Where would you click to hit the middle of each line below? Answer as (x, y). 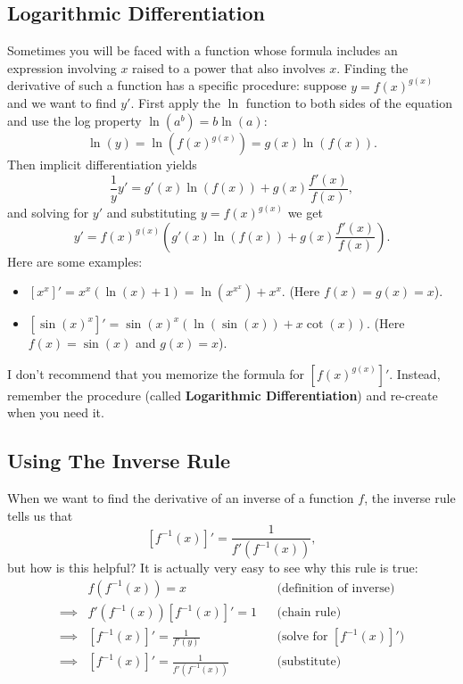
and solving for (48, 213)
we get (305, 213)
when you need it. (56, 412)
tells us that (40, 515)
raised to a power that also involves (229, 67)
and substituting (152, 213)
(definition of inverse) (336, 588)
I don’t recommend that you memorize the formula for (156, 373)
